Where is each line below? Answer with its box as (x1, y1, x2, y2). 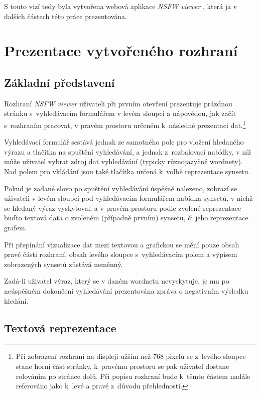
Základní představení (4, 74, 115, 90)
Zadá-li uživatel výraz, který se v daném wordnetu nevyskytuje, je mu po (4, 276, 229, 286)
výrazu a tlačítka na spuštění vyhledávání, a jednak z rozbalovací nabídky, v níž (4, 146, 251, 157)
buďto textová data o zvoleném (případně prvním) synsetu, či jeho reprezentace (4, 212, 248, 223)
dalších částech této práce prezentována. (4, 11, 127, 21)
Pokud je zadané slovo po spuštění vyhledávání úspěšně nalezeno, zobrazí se (4, 183, 237, 193)
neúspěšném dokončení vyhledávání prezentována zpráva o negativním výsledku (4, 285, 248, 296)
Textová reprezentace (4, 320, 116, 335)
